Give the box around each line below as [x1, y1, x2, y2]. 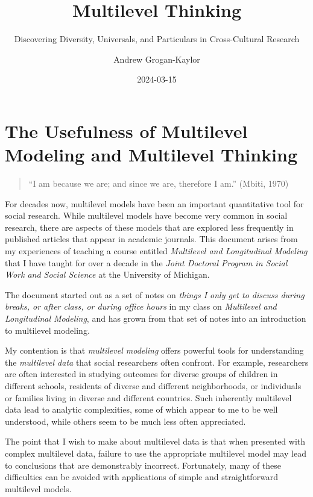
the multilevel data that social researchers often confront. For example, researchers [5, 355, 309, 368]
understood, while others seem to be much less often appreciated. [5, 414, 246, 427]
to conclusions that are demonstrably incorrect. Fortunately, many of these [5, 458, 282, 471]
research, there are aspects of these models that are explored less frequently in [5, 220, 294, 233]
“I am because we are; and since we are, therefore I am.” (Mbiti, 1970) [28, 177, 289, 190]
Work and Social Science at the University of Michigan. [5, 268, 210, 281]
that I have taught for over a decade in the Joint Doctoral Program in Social [5, 256, 288, 269]
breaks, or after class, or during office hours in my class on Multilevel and [5, 300, 277, 313]
